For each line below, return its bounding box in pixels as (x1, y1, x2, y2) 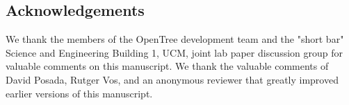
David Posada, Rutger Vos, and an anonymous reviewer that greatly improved (6, 72, 339, 86)
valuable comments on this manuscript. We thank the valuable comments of (6, 59, 329, 73)
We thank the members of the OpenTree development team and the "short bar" (6, 32, 344, 46)
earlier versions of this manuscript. (6, 86, 153, 100)
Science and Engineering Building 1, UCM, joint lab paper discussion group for (6, 45, 343, 59)
